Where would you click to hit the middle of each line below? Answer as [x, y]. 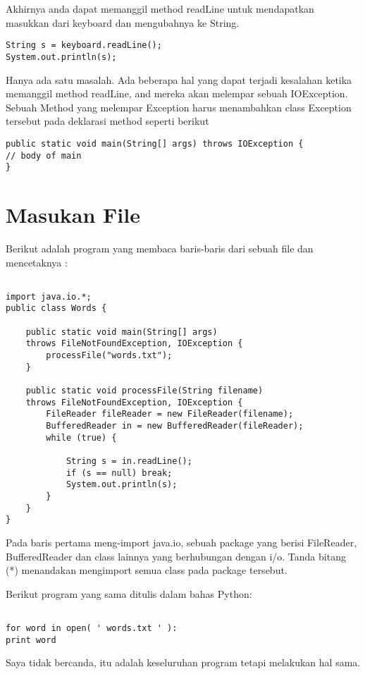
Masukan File [73, 215]
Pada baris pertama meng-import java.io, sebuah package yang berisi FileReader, [181, 542]
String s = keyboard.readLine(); [84, 45]
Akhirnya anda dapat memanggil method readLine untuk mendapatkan [160, 8]
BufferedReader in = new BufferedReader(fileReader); [175, 426]
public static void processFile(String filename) [144, 391]
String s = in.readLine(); [129, 461]
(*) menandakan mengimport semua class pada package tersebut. [147, 570]
